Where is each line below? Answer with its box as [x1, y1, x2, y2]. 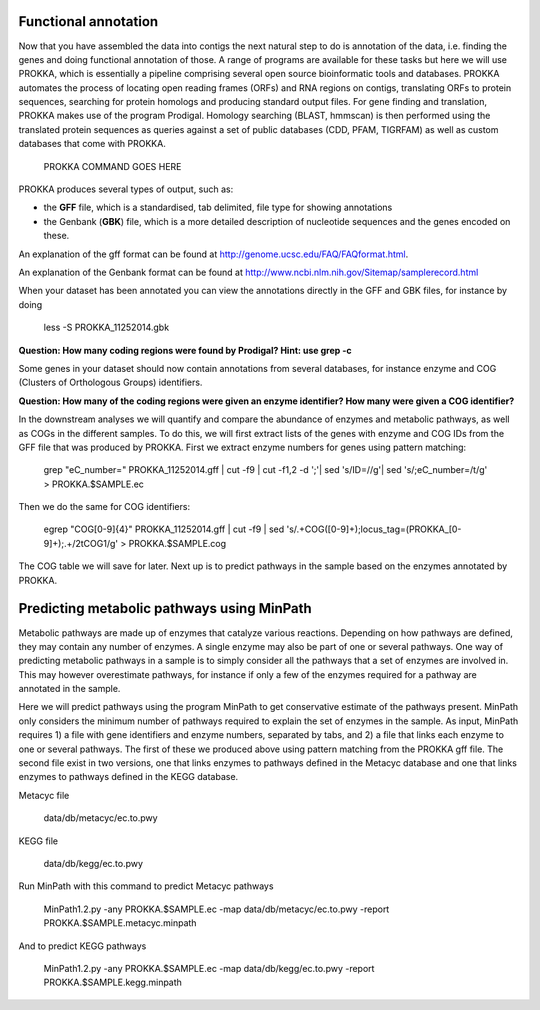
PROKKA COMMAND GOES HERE [43, 160, 182, 172]
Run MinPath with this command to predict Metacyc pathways [18, 880, 274, 892]
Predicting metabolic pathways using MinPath [18, 600, 312, 617]
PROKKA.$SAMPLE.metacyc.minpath [43, 917, 197, 929]
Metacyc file [18, 789, 70, 801]
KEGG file [18, 835, 59, 847]
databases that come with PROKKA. [18, 138, 167, 150]
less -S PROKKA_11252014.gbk [43, 321, 170, 334]
